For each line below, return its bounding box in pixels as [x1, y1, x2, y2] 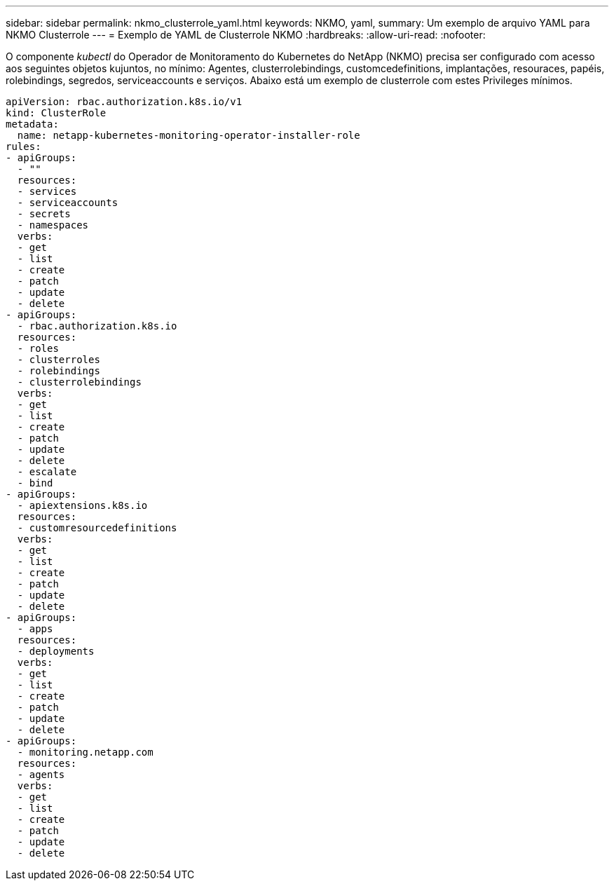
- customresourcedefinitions [17, 522, 177, 533]
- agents [17, 769, 65, 780]
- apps [17, 623, 53, 634]
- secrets [17, 208, 71, 219]
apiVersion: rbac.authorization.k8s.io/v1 [6, 96, 243, 107]
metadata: [6, 118, 59, 130]
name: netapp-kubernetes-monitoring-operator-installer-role [17, 130, 360, 141]
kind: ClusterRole [6, 107, 107, 118]
